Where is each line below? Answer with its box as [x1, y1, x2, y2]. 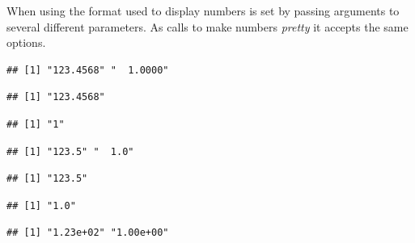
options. [6, 34, 46, 51]
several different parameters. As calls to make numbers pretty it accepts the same [6, 18, 409, 35]
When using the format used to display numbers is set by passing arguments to [6, 2, 400, 19]
